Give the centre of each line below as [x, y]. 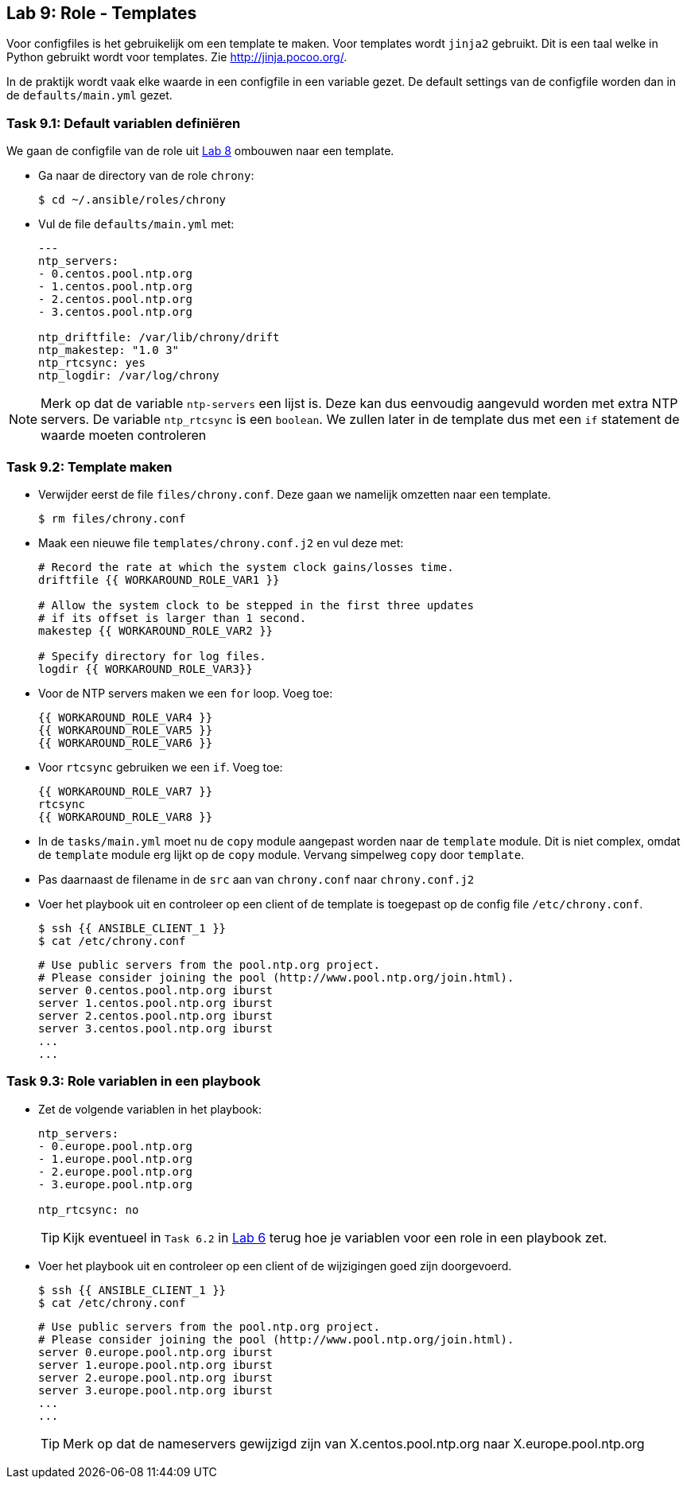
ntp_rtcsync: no [89, 1209]
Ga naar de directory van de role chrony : [146, 176]
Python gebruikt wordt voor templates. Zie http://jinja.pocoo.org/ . [177, 57]
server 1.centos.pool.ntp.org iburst [156, 1003]
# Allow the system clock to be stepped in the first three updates [256, 605]
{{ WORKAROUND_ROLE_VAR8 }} [126, 816]
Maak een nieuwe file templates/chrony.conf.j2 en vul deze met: [221, 542]
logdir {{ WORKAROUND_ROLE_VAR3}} [146, 669]
